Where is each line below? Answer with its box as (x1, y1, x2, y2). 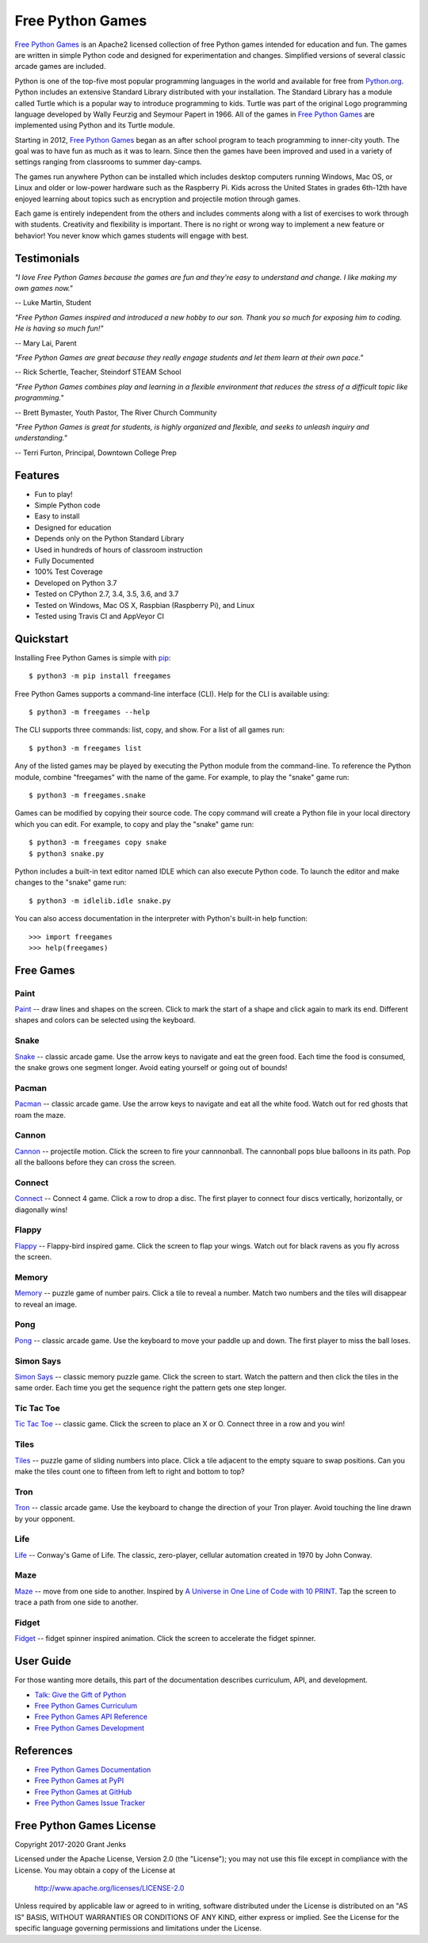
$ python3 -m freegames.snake (29, 791, 147, 800)
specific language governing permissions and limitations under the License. (14, 1923, 262, 1933)
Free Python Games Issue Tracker (34, 1798, 146, 1807)
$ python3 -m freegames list (29, 744, 142, 752)
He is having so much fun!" (14, 323, 104, 333)
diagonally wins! (14, 1205, 68, 1214)
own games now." (14, 284, 73, 293)
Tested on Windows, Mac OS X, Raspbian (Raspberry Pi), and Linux (34, 600, 255, 610)
